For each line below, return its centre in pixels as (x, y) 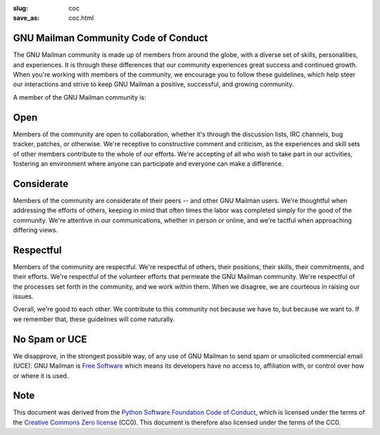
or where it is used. (41, 375)
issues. (24, 297)
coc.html (81, 18)
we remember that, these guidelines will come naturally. (94, 319)
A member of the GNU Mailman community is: (80, 97)
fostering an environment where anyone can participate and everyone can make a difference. (148, 163)
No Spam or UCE (50, 339)
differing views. (36, 230)
